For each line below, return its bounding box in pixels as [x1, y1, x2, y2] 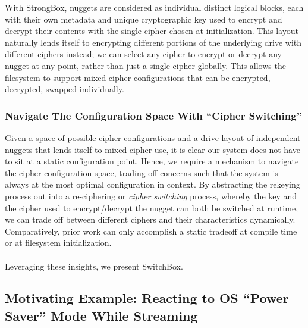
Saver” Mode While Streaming [5, 306, 198, 324]
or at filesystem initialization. [5, 236, 112, 249]
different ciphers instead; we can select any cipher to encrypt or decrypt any [5, 48, 282, 60]
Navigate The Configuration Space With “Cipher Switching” [5, 108, 302, 123]
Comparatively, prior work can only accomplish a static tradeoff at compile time [5, 224, 297, 237]
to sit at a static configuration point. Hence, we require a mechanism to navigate [5, 155, 299, 167]
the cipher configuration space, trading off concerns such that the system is [5, 166, 278, 179]
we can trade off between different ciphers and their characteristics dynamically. [5, 213, 296, 226]
